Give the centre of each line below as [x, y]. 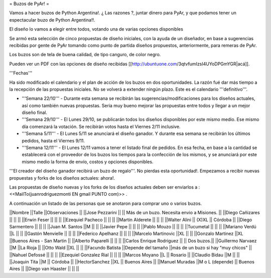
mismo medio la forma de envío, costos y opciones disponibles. [88, 162]
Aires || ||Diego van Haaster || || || [44, 269]
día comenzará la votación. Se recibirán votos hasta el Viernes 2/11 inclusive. [101, 126]
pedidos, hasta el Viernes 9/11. [53, 141]
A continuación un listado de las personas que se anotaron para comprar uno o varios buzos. [106, 203]
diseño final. [35, 112]
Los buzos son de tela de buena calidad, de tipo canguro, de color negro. [85, 55]
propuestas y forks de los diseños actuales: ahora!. [62, 178]
